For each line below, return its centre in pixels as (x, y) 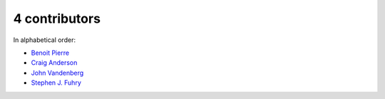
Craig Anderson (54, 63)
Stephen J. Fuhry (56, 83)
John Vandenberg (57, 73)
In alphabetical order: (45, 40)
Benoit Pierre (50, 53)
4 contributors (57, 19)
